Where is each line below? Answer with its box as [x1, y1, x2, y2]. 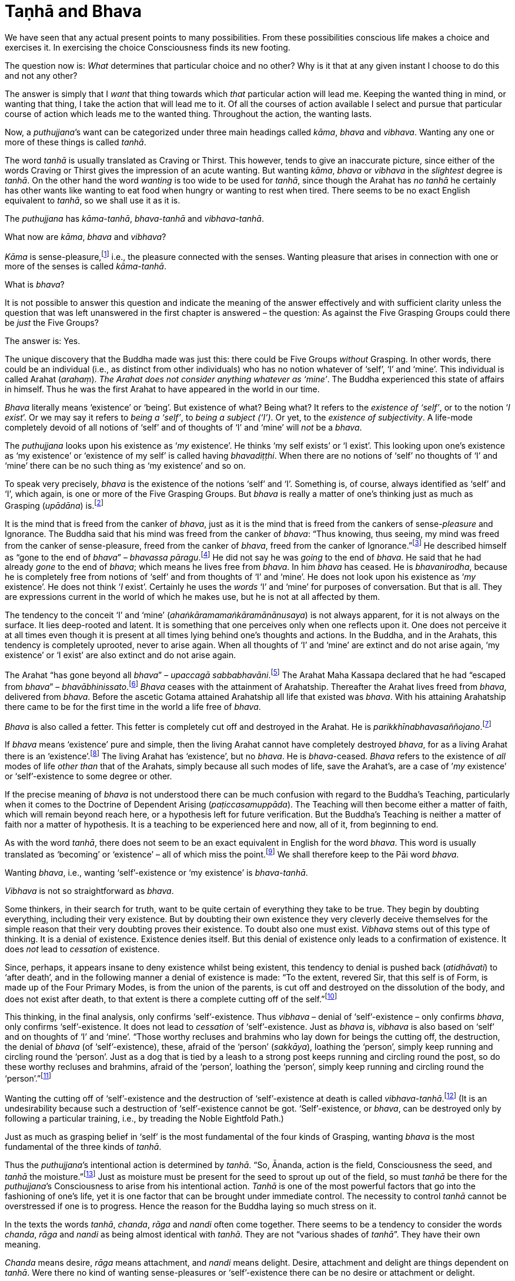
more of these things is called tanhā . [5, 136, 146, 147]
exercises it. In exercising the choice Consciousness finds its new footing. [5, 42, 290, 52]
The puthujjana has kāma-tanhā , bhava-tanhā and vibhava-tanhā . [5, 213, 264, 223]
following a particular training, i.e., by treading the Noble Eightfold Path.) [5, 1113, 284, 1123]
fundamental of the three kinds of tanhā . [5, 1141, 162, 1152]
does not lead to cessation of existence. [5, 943, 160, 954]
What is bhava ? [5, 279, 65, 290]
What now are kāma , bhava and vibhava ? [5, 231, 166, 242]
